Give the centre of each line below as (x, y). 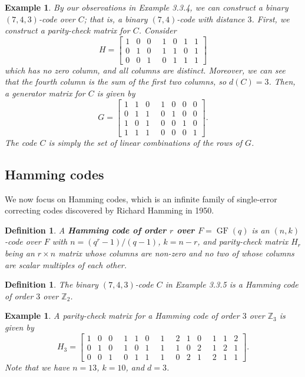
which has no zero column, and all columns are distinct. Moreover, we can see (145, 70)
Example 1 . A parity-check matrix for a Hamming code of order (122, 316)
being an (20, 253)
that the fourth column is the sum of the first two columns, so (116, 81)
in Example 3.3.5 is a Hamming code (232, 284)
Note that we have (37, 367)
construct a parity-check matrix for (67, 30)
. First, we (271, 19)
